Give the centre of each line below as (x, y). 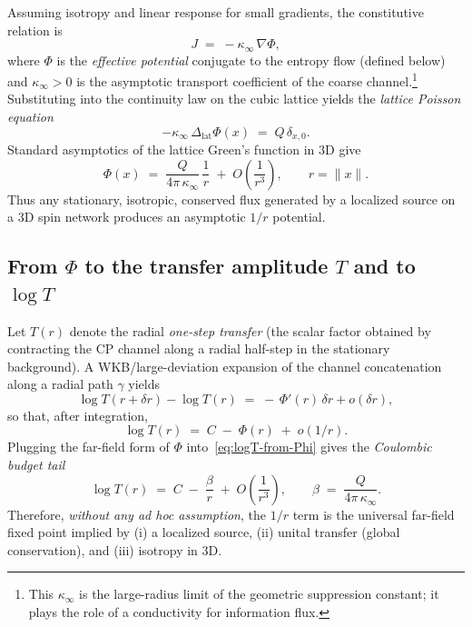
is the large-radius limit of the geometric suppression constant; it (259, 594)
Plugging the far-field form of (88, 447)
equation (30, 117)
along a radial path (60, 384)
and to (384, 266)
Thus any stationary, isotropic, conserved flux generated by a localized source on (231, 199)
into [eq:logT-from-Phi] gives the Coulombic (309, 447)
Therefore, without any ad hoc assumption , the (137, 514)
